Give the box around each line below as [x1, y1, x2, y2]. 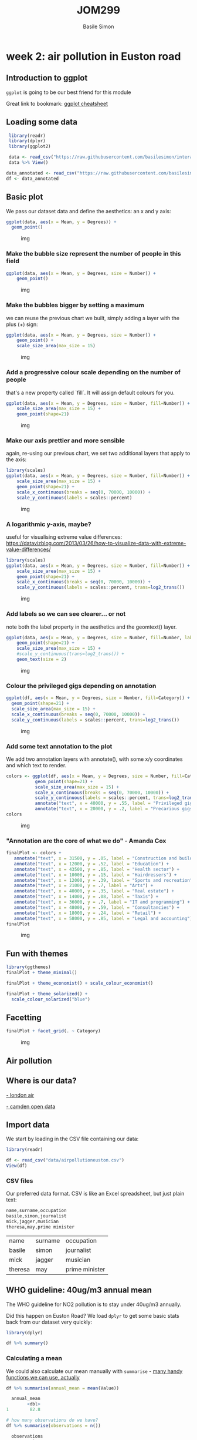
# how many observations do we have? [6, 1417, 98, 1424]
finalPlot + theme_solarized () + [6, 991, 88, 996]
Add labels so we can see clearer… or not [6, 610, 126, 618]
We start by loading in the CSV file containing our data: [6, 1135, 139, 1143]
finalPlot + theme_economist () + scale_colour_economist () [6, 980, 154, 986]
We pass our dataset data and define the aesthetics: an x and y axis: [6, 207, 171, 214]
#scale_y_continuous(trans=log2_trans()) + [16, 651, 125, 657]
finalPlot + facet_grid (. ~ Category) [6, 1028, 101, 1034]
